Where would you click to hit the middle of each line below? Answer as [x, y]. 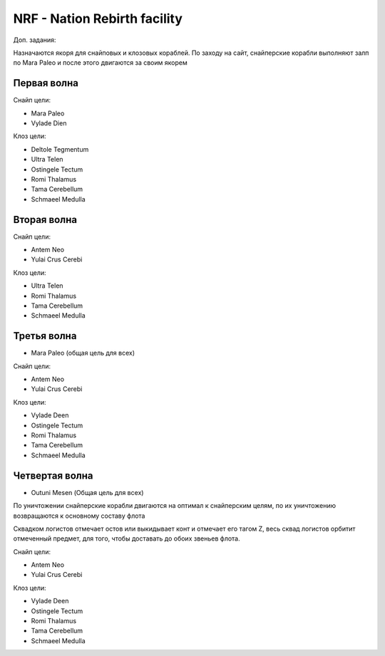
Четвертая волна [53, 475]
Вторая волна [45, 220]
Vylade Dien [49, 123]
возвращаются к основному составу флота [79, 516]
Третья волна [45, 336]
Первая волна [46, 83]
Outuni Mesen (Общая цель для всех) [87, 492]
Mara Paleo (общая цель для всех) [83, 353]
